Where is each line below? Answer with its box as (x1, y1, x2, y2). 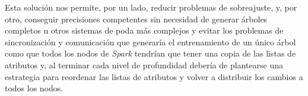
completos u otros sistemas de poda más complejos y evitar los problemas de (5, 24, 284, 37)
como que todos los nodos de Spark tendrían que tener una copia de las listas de (5, 47, 296, 59)
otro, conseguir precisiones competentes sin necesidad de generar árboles (5, 12, 268, 25)
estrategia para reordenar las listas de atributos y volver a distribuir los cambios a (5, 70, 303, 82)
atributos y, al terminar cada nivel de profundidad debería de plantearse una (5, 58, 284, 71)
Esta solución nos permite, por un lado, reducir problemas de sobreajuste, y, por (5, 1, 297, 13)
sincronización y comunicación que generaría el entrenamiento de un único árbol (5, 35, 296, 48)
